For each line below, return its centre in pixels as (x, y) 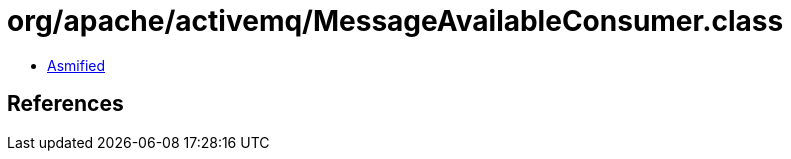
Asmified (76, 65)
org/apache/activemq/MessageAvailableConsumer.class (395, 21)
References (65, 104)
